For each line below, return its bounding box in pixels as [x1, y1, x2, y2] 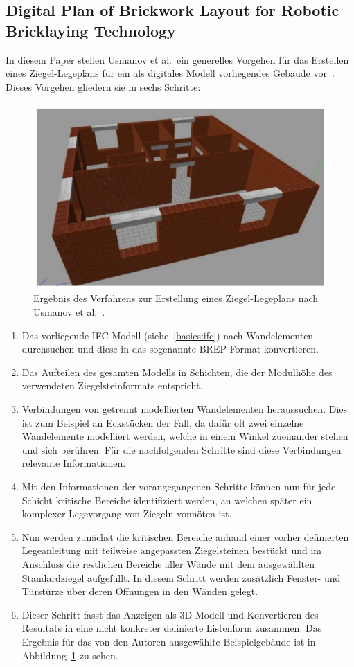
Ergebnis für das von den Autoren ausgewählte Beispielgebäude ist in [21, 634, 316, 648]
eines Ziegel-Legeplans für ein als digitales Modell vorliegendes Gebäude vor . [6, 66, 335, 80]
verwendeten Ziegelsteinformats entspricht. [21, 378, 203, 393]
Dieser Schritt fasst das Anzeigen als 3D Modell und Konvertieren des [21, 607, 319, 621]
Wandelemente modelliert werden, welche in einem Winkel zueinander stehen [21, 429, 348, 443]
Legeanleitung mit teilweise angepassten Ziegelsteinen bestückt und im [21, 543, 322, 558]
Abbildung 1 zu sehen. [21, 648, 118, 662]
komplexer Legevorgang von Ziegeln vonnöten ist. [21, 506, 232, 521]
